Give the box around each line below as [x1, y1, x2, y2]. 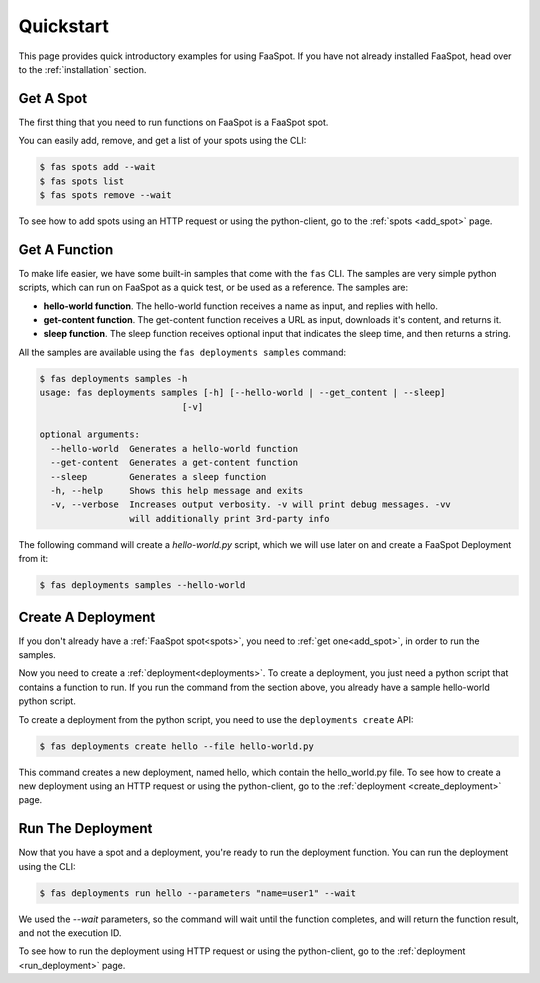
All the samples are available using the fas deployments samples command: [18, 346, 347, 358]
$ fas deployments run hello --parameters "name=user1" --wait [39, 887, 357, 899]
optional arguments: [39, 429, 140, 440]
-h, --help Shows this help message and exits [50, 485, 304, 496]
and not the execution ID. [18, 926, 122, 939]
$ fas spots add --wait [39, 161, 157, 173]
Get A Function [18, 241, 114, 258]
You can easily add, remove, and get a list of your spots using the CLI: [18, 135, 307, 147]
